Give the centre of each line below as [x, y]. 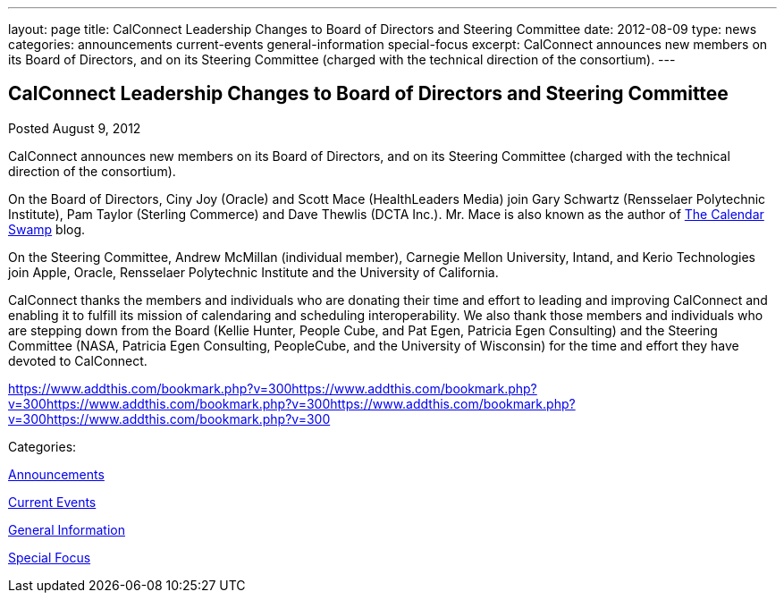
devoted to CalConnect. [78, 360]
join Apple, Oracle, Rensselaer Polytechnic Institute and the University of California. [253, 272]
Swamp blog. [47, 229]
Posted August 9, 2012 [75, 128]
